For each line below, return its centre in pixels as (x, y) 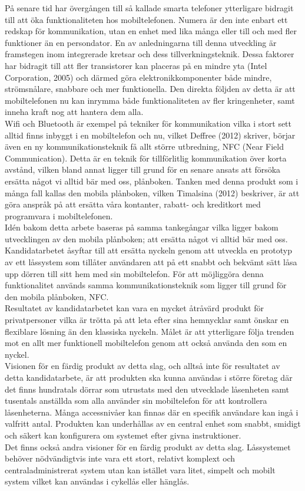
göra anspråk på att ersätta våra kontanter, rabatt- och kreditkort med (133, 204)
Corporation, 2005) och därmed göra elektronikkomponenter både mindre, (138, 77)
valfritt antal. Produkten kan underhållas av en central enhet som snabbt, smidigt (153, 424)
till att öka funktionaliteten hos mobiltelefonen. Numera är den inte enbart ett (146, 19)
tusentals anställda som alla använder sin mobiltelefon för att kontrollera (136, 401)
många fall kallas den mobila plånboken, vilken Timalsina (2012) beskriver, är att (152, 192)
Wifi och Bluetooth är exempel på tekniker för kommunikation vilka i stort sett (148, 123)
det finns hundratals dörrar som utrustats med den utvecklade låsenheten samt (147, 389)
